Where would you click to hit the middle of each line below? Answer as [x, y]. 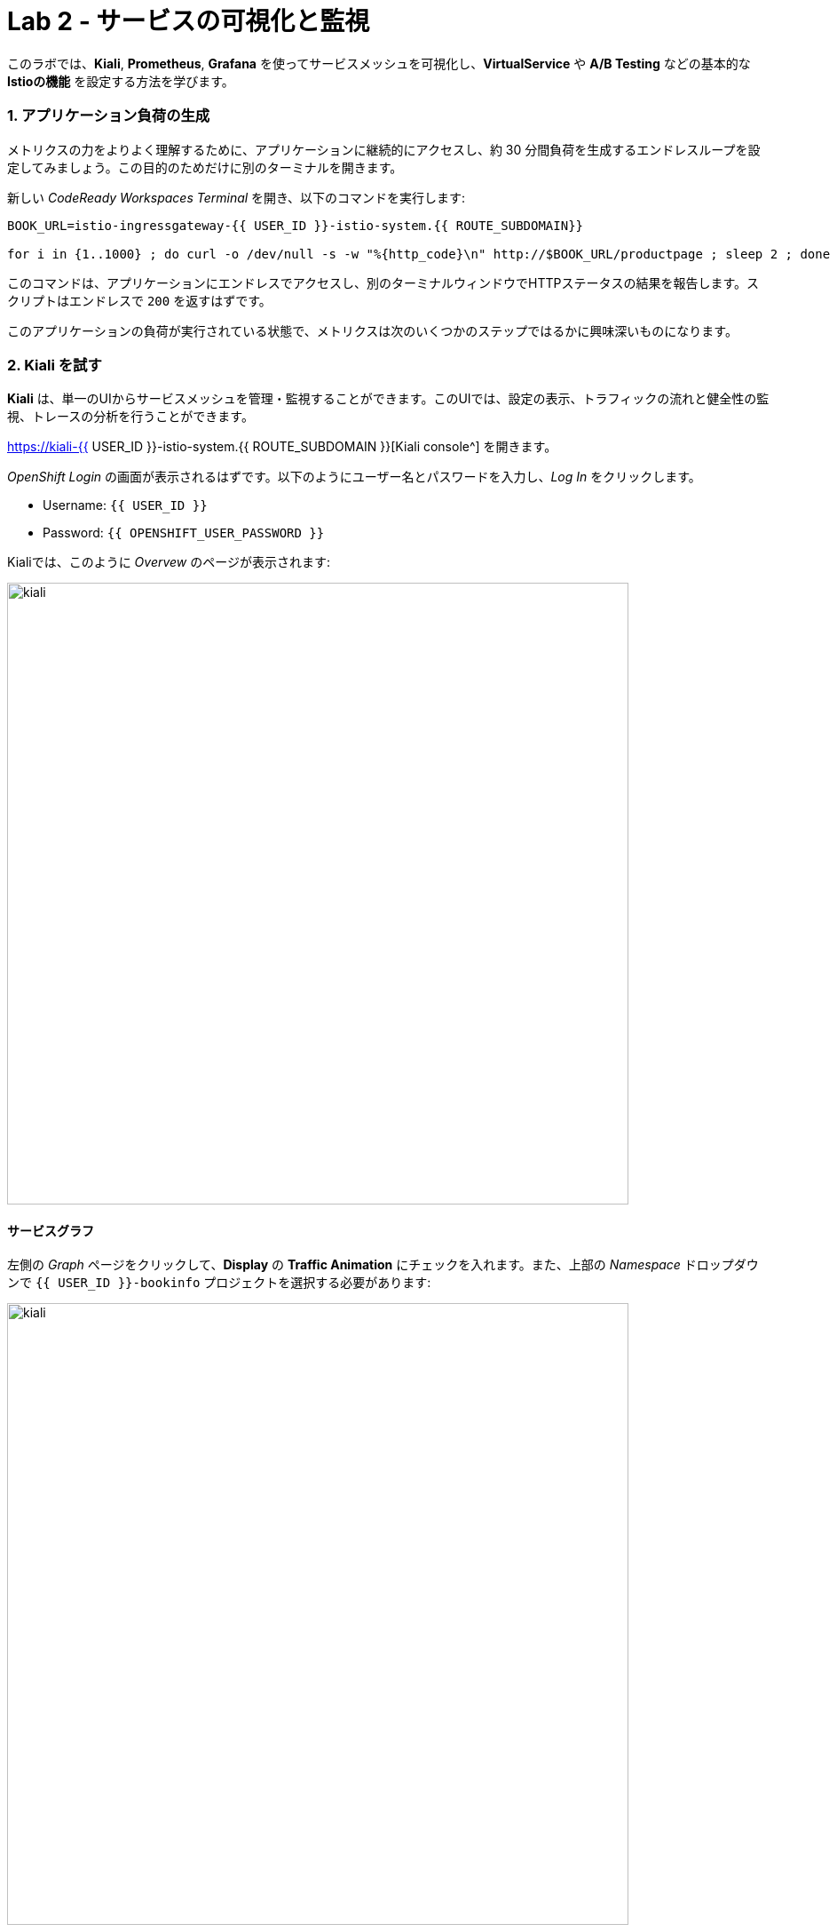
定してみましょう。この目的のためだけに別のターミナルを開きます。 [205, 167]
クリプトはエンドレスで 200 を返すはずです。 [139, 300]
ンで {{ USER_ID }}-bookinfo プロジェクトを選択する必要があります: [219, 1283]
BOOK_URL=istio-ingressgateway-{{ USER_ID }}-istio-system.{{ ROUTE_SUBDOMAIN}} [296, 225]
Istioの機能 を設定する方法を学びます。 [121, 81]
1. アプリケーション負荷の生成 [109, 116]
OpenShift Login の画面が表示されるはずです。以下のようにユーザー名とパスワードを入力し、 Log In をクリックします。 [354, 477]
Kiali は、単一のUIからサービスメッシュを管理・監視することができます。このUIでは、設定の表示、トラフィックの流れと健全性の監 [388, 399]
